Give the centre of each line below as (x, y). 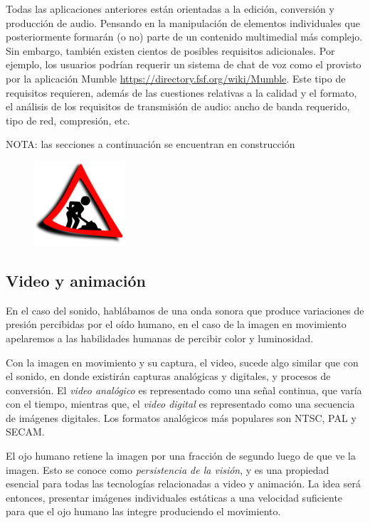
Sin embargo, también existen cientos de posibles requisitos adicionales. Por (170, 50)
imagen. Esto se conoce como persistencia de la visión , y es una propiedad (168, 469)
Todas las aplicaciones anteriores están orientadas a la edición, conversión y (170, 9)
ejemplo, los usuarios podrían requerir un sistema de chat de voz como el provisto (184, 64)
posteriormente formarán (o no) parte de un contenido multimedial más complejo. (184, 37)
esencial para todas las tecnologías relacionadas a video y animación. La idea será (183, 484)
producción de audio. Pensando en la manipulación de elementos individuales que (183, 22)
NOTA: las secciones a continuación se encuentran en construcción (150, 144)
